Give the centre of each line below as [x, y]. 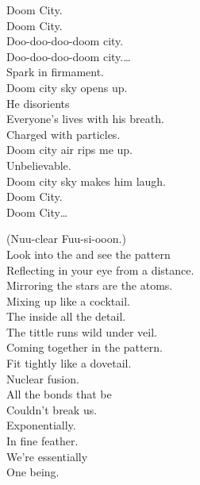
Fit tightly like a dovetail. [69, 363]
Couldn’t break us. [52, 409]
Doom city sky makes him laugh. [86, 181]
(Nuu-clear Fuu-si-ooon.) [66, 239]
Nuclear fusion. [43, 378]
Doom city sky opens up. [67, 87]
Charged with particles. [63, 134]
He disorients [38, 103]
